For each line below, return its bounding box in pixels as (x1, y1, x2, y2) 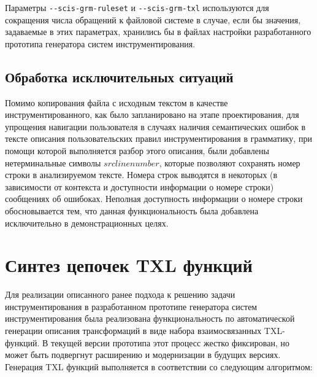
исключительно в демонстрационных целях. (5, 216, 169, 229)
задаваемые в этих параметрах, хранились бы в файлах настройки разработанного (5, 25, 311, 38)
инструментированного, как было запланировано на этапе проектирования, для (5, 108, 299, 121)
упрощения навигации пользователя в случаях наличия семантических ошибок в (5, 120, 305, 133)
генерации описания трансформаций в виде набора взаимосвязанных (5, 324, 262, 337)
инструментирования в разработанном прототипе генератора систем (5, 300, 258, 313)
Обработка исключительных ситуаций (5, 67, 234, 86)
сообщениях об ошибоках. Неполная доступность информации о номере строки (5, 192, 303, 205)
